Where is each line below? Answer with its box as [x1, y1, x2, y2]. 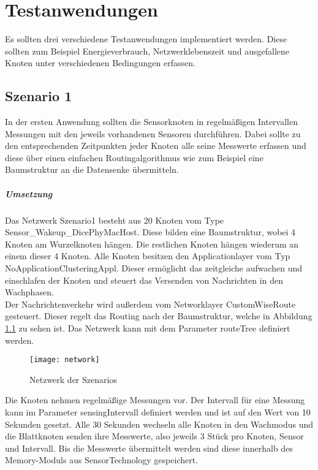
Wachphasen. [5, 286, 54, 298]
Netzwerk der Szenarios [29, 373, 117, 385]
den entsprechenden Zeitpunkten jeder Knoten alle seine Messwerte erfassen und [5, 139, 306, 152]
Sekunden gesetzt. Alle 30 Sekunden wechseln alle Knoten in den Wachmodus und [5, 417, 314, 430]
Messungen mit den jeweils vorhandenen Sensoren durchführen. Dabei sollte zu [5, 127, 301, 140]
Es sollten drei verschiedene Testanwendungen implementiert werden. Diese [5, 32, 287, 45]
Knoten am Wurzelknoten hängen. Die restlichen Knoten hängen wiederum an [5, 237, 299, 250]
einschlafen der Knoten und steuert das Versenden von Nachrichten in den [5, 273, 283, 286]
